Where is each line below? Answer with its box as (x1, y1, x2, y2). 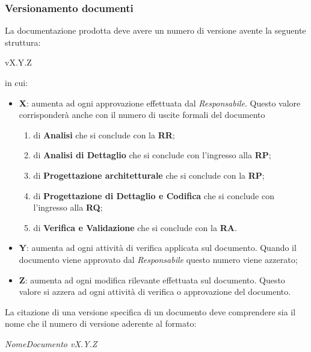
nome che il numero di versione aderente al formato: (5, 317, 197, 330)
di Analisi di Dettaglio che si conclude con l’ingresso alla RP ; (33, 149, 271, 161)
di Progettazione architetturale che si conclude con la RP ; (33, 168, 265, 181)
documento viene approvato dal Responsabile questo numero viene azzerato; (19, 253, 298, 265)
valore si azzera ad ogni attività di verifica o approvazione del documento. (19, 285, 291, 298)
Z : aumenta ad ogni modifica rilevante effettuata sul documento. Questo (19, 273, 285, 286)
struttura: (5, 36, 41, 48)
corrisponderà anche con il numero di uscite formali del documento (19, 108, 265, 121)
